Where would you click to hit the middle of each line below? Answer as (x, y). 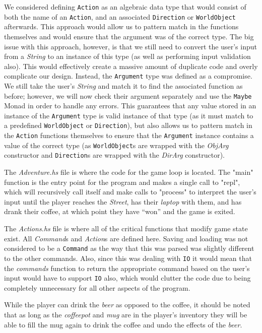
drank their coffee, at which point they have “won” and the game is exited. (120, 211)
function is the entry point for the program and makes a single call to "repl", (122, 182)
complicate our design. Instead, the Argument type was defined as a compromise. (128, 76)
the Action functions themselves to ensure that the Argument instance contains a (129, 135)
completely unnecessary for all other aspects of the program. (97, 287)
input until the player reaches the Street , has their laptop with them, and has (123, 201)
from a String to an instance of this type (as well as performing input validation (127, 56)
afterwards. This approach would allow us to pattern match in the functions (121, 26)
